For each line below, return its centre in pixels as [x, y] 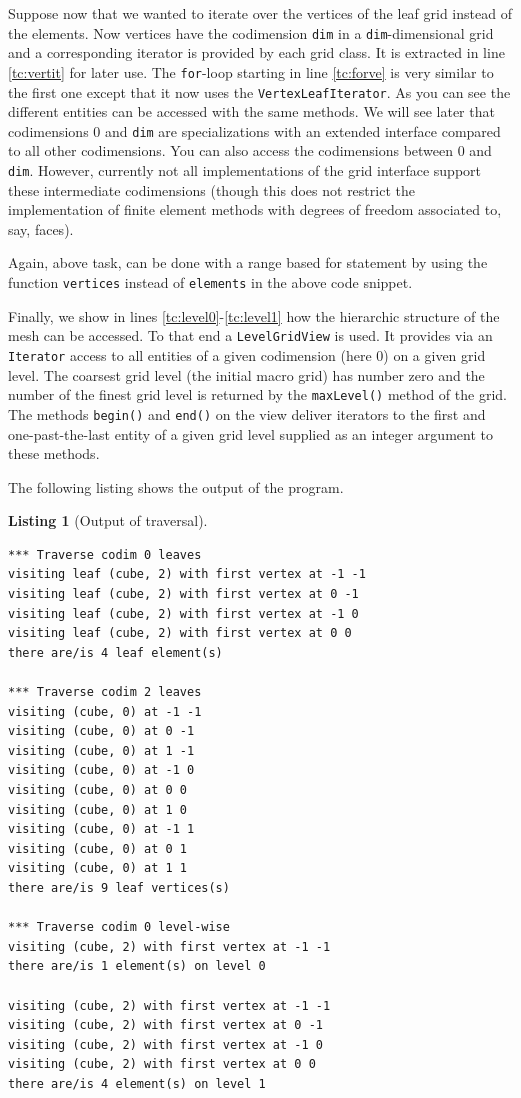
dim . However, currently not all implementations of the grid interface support [244, 170]
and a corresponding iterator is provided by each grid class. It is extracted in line [256, 52]
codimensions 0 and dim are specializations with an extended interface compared [254, 130]
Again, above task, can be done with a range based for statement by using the [248, 262]
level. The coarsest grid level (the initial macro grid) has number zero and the [246, 374]
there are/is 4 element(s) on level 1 [137, 1083]
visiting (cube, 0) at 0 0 [97, 790]
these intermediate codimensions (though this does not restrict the [211, 189]
